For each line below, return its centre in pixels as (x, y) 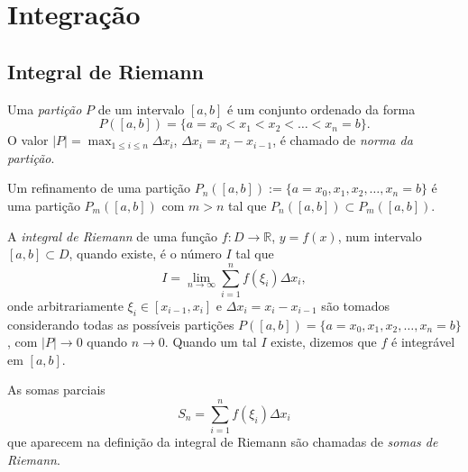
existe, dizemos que (324, 342)
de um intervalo (141, 109)
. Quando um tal (211, 342)
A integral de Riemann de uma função (113, 236)
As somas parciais (56, 390)
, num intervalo (380, 236)
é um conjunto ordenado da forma (321, 109)
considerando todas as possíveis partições (121, 324)
